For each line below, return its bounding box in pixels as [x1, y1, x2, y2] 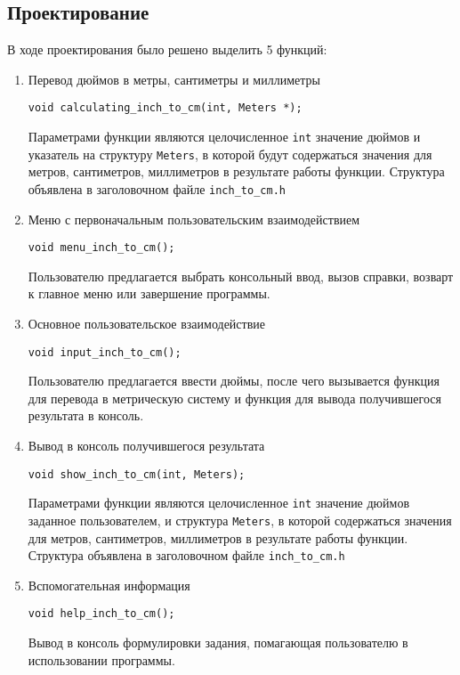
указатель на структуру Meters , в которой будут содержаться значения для [28, 144, 432, 163]
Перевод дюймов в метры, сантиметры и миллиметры [28, 69, 320, 88]
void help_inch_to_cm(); [28, 607, 175, 621]
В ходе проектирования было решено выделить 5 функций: [7, 40, 327, 59]
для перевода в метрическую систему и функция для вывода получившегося [28, 388, 441, 407]
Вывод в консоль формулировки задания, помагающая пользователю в [28, 633, 408, 652]
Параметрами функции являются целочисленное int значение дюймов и [28, 127, 421, 146]
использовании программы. [28, 650, 175, 669]
